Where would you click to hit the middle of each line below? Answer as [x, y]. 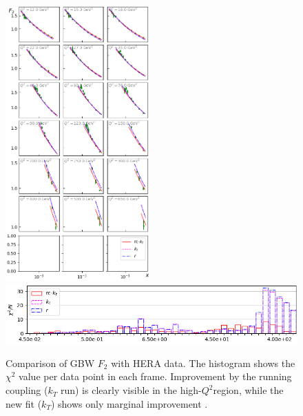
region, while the [248, 390]
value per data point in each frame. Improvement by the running [155, 376]
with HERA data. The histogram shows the [203, 363]
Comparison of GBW [50, 363]
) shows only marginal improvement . [129, 403]
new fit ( [24, 403]
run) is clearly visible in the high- [131, 390]
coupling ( [27, 390]
